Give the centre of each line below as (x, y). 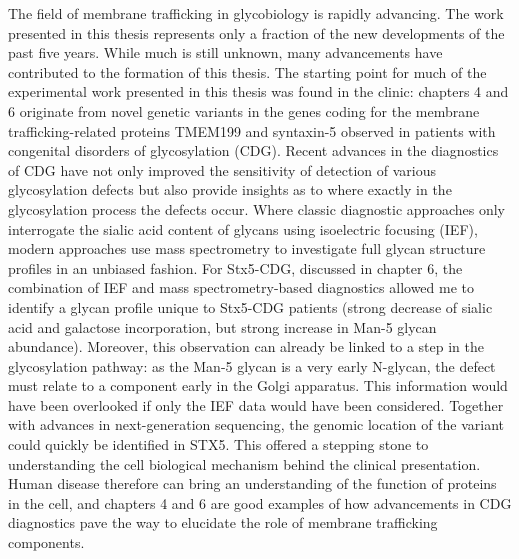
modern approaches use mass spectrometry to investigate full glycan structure (247, 248)
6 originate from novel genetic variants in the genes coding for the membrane (244, 110)
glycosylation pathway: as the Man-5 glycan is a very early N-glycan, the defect (252, 365)
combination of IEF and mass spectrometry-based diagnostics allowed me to (241, 287)
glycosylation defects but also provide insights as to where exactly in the (230, 189)
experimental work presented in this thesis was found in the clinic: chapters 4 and (258, 91)
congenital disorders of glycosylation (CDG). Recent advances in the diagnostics (253, 150)
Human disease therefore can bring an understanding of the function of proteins (252, 483)
